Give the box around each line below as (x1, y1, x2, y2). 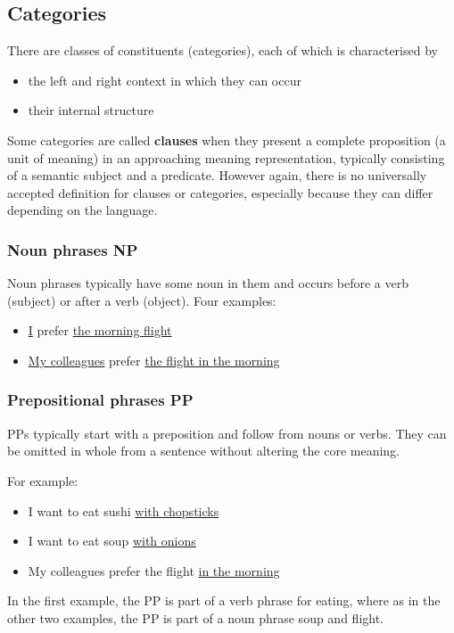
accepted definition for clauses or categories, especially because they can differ (7, 183, 433, 201)
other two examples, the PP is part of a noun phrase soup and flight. (7, 608, 384, 627)
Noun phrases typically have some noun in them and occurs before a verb (7, 274, 409, 292)
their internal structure (28, 101, 154, 119)
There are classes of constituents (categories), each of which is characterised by (7, 41, 438, 60)
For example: (7, 471, 78, 489)
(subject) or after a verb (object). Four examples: (7, 291, 277, 309)
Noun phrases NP (7, 238, 138, 260)
